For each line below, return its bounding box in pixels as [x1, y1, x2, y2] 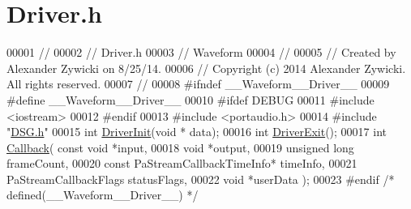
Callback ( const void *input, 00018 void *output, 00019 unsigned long [6, 139, 354, 156]
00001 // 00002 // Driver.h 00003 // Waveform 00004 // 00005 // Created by [6, 44, 396, 61]
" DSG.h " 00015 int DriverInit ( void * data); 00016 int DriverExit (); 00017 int [6, 123, 387, 140]
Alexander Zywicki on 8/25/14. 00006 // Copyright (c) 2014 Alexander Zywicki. [6, 59, 406, 76]
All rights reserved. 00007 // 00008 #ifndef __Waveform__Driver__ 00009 [6, 75, 390, 92]
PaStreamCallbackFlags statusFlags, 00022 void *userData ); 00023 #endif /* [6, 170, 395, 187]
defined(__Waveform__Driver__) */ [6, 186, 199, 203]
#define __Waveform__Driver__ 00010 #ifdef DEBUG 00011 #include [6, 91, 375, 108]
